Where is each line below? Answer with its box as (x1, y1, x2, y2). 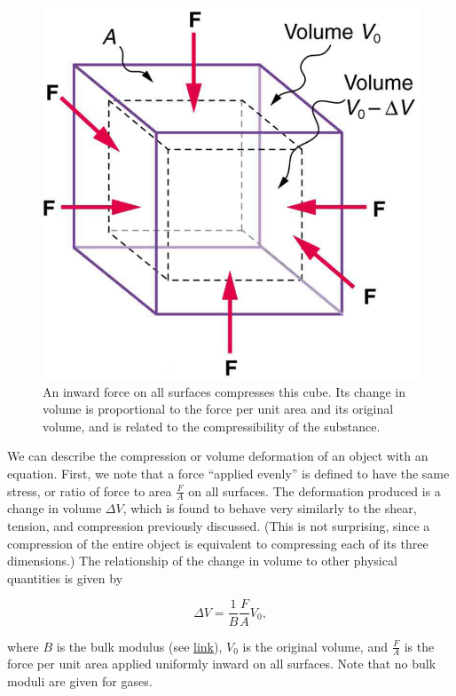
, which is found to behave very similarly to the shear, (122, 499, 417, 518)
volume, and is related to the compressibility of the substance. (43, 416, 381, 435)
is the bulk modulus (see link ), (56, 637, 223, 655)
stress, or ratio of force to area (7, 481, 172, 500)
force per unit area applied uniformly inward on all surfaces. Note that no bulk (7, 654, 436, 673)
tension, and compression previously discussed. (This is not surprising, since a (7, 517, 430, 535)
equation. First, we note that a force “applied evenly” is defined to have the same (7, 464, 450, 483)
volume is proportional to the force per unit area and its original (43, 399, 394, 418)
